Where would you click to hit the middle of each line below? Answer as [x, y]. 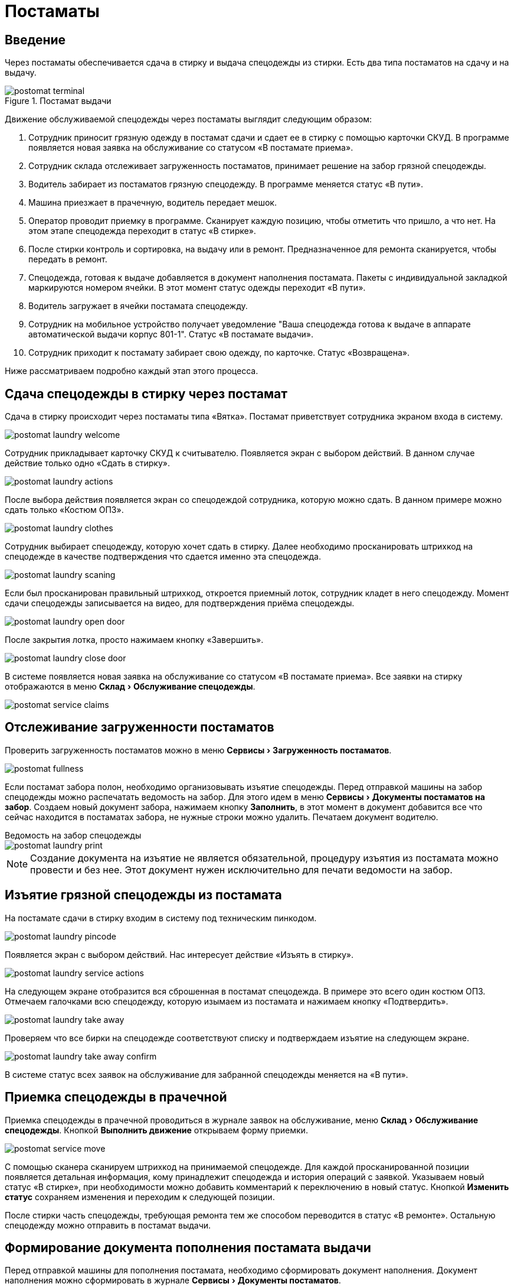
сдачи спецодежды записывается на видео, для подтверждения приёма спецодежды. [180, 603]
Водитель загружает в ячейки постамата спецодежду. [138, 306]
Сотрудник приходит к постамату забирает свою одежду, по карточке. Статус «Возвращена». [219, 353]
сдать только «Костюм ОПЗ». [64, 510]
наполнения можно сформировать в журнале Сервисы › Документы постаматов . [173, 1280]
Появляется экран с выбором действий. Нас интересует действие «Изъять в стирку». [179, 954]
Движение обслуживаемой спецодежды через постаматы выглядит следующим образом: [189, 119]
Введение [35, 40]
